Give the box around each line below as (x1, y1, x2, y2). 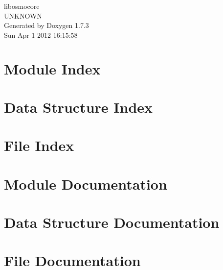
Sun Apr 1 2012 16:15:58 (4, 29, 78, 40)
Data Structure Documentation (4, 212, 220, 232)
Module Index (4, 58, 101, 78)
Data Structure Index (4, 97, 153, 117)
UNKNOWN (4, 10, 42, 21)
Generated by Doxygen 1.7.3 (4, 20, 89, 30)
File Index (4, 135, 74, 155)
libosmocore (4, 1, 40, 11)
